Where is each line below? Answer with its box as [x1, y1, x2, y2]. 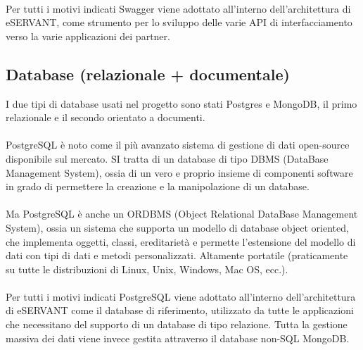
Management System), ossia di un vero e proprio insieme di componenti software [6, 165, 353, 180]
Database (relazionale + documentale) [6, 63, 290, 85]
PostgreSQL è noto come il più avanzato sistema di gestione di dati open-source [6, 137, 350, 152]
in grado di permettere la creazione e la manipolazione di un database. [6, 179, 310, 194]
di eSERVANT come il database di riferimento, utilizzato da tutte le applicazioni [6, 303, 354, 318]
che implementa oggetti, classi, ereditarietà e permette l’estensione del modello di [6, 234, 356, 249]
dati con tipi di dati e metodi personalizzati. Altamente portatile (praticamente [6, 248, 348, 263]
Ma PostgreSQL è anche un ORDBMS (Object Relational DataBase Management [6, 206, 358, 221]
